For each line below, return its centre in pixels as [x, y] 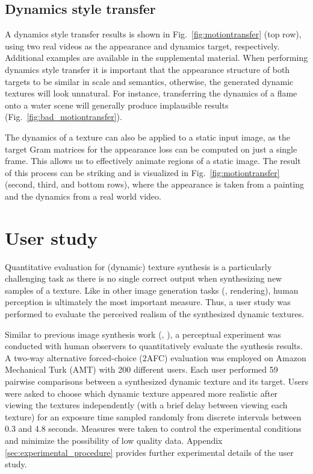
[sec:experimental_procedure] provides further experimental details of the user [149, 452]
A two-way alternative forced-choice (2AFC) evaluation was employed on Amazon [156, 357]
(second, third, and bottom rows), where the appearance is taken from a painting [155, 184]
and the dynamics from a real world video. [83, 196]
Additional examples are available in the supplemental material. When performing [156, 58]
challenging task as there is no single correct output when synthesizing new [144, 278]
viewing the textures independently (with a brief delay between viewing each [146, 405]
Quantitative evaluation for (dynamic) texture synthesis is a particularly [138, 266]
